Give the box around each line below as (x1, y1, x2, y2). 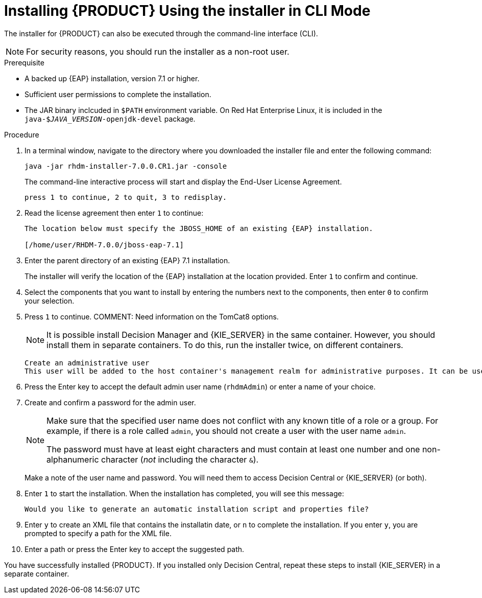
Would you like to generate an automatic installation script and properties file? (25, 504, 369, 513)
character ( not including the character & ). (101, 454, 259, 465)
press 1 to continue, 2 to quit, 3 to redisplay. (25, 193, 227, 201)
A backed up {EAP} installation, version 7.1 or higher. (25, 74, 200, 83)
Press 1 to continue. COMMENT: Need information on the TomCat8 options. (25, 312, 279, 321)
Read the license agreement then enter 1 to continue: (25, 208, 204, 217)
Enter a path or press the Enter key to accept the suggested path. (25, 544, 245, 554)
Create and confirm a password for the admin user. (25, 398, 196, 407)
